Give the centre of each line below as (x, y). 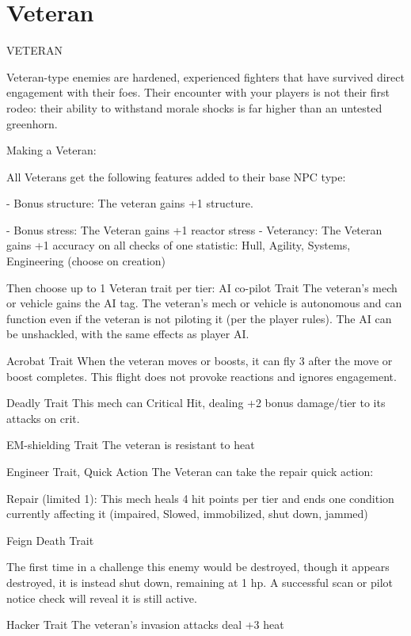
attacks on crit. (43, 418)
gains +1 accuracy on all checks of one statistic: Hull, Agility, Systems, (179, 245)
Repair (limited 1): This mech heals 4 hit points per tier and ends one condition (200, 498)
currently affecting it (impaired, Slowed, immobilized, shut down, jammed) (187, 514)
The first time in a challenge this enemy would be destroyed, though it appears (198, 567)
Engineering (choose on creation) (86, 261)
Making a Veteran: (51, 150)
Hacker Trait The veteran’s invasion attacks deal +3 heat (145, 625)
